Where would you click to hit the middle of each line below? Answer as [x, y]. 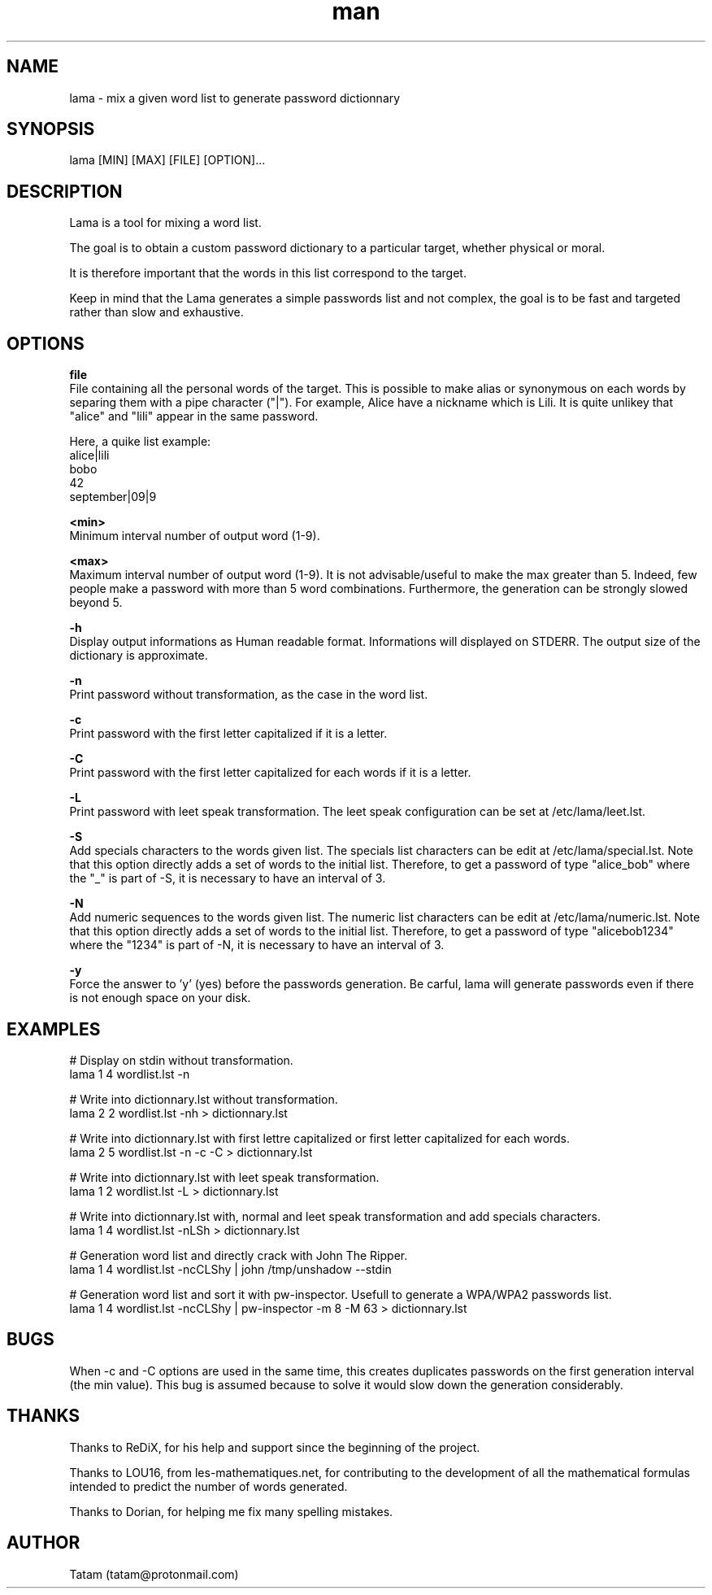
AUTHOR [43, 1543]
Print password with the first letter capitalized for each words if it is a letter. [270, 773]
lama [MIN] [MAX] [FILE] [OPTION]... [167, 160]
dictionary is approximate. [139, 656]
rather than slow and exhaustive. [156, 312]
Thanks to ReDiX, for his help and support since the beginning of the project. [275, 1447]
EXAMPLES [54, 1029]
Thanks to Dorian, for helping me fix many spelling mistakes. [231, 1511]
